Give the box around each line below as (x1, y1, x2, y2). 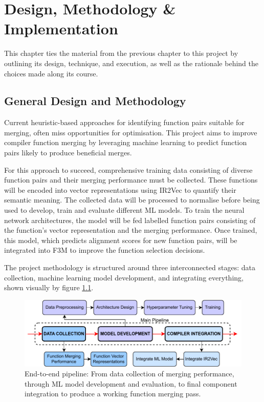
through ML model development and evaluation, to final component (25, 378, 237, 389)
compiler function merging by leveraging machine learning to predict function (4, 137, 247, 148)
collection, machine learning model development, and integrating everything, (4, 272, 244, 283)
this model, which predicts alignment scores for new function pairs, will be (4, 234, 237, 245)
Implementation (4, 18, 118, 39)
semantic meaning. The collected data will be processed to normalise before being (4, 194, 260, 205)
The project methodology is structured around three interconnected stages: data (4, 262, 255, 273)
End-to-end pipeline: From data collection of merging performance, (25, 368, 234, 379)
